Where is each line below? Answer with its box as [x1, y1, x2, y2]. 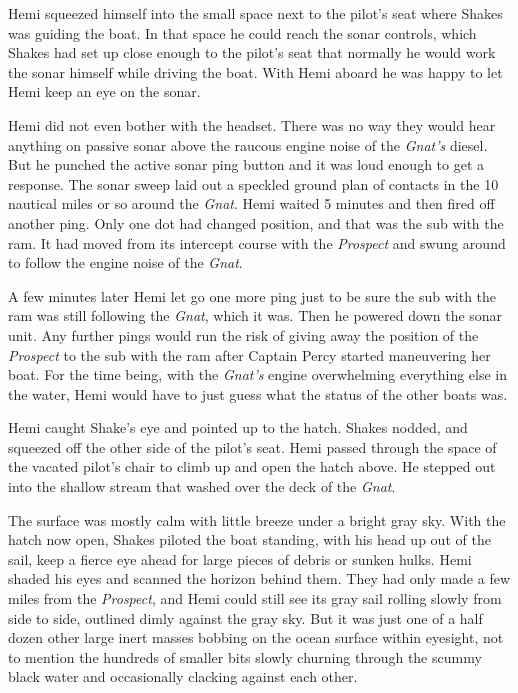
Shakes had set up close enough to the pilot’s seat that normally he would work [8, 42, 496, 63]
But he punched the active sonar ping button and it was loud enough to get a [8, 154, 485, 175]
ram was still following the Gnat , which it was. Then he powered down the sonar [8, 305, 503, 326]
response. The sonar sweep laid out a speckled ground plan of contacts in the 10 [8, 173, 499, 194]
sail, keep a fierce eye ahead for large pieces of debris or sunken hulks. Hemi [8, 548, 472, 569]
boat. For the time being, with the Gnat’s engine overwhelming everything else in [8, 364, 508, 385]
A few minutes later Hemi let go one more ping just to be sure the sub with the [8, 285, 497, 306]
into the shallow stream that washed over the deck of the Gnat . [8, 476, 396, 497]
